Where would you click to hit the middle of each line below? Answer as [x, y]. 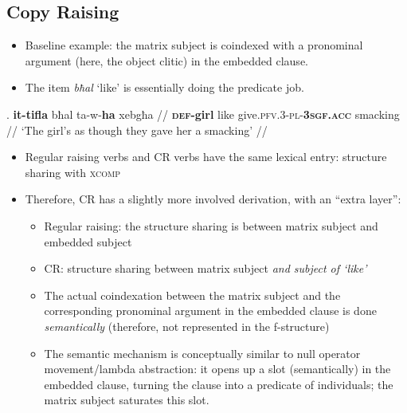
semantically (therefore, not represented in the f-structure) [187, 326]
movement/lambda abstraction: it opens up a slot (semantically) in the [217, 369]
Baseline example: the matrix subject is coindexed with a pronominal [194, 45]
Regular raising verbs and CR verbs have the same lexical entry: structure [206, 157]
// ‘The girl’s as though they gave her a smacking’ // [137, 130]
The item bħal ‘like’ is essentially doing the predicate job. [164, 87]
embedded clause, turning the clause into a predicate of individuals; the [219, 384]
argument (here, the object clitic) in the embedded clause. [166, 60]
